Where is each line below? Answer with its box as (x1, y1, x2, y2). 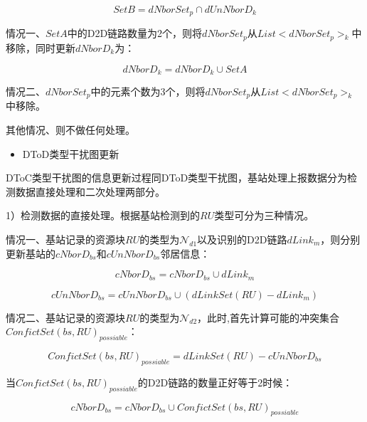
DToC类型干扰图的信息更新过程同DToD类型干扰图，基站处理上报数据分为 (6, 170, 348, 185)
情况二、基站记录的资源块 (6, 310, 125, 325)
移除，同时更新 (6, 40, 75, 55)
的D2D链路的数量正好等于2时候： (137, 374, 293, 389)
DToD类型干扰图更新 (22, 146, 119, 161)
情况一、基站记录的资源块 (6, 231, 125, 246)
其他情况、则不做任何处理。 (6, 122, 135, 137)
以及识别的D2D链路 (197, 231, 287, 246)
